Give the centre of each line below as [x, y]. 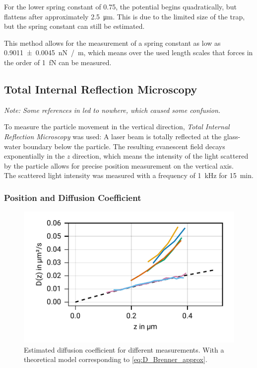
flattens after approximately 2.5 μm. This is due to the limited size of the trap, [125, 16]
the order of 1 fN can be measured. [58, 62]
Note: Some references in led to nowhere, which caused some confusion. [112, 110]
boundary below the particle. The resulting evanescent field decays [124, 146]
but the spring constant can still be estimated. [74, 26]
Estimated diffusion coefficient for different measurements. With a [124, 349]
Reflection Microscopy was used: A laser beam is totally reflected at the [113, 136]
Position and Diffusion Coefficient [73, 197]
